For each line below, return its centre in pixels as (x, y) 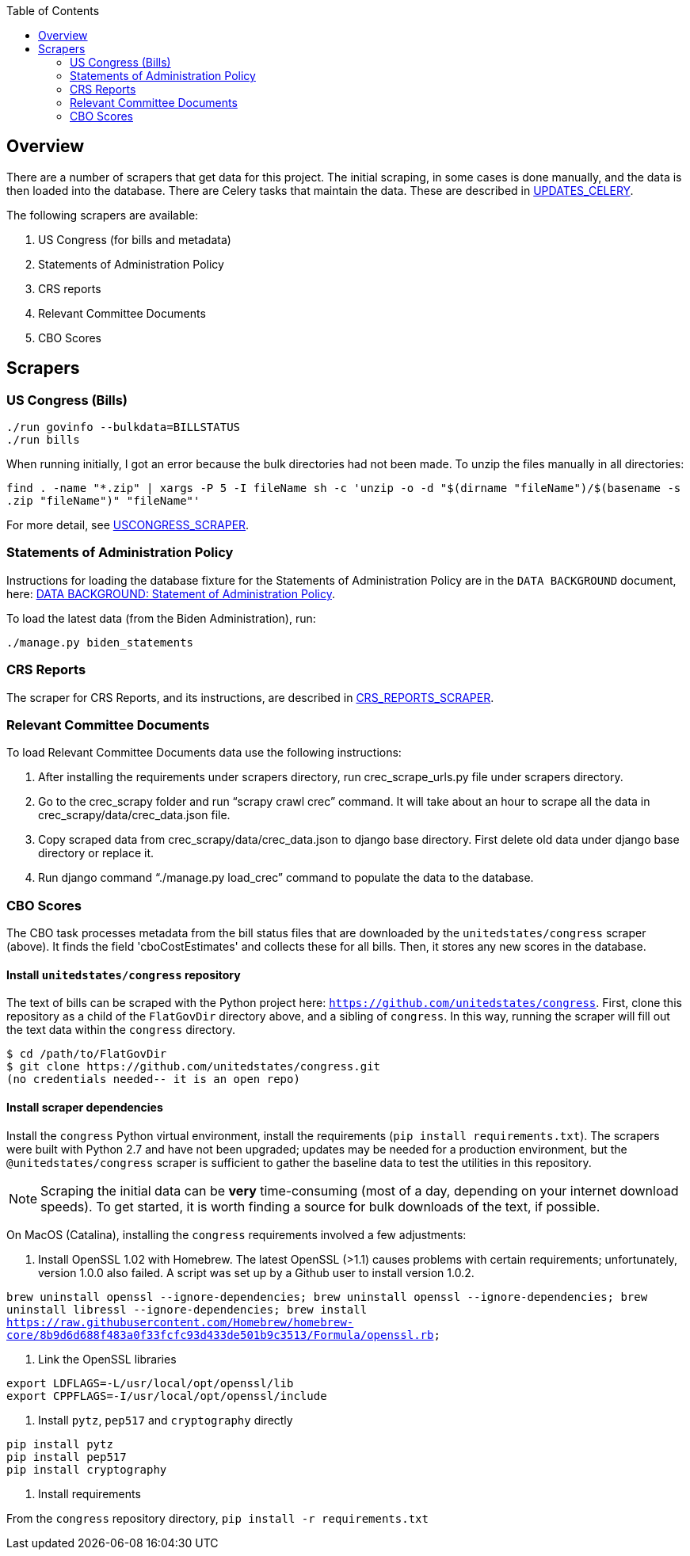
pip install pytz (60, 1444)
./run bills (43, 440)
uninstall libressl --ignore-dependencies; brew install (187, 1309)
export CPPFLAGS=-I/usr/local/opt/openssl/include (167, 1396)
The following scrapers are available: (103, 215)
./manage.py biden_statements (100, 642)
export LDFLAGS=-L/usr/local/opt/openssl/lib (150, 1383)
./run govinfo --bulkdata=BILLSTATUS (124, 427)
